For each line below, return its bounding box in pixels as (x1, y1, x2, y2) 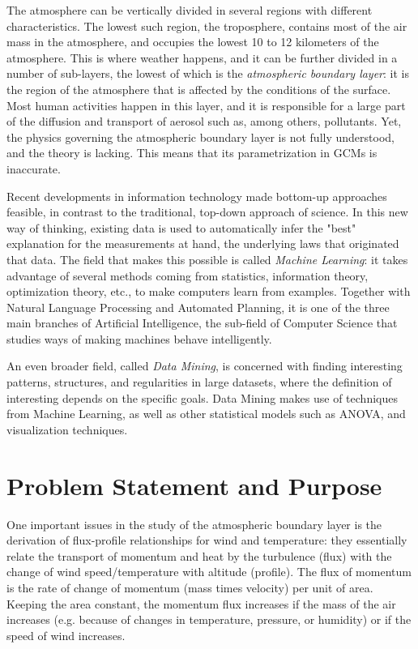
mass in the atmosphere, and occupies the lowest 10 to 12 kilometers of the (6, 33, 379, 50)
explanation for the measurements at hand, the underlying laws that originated (6, 235, 399, 252)
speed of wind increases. (6, 626, 126, 643)
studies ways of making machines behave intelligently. (6, 330, 272, 347)
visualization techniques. (6, 421, 128, 438)
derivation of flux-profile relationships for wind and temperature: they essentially (6, 532, 407, 549)
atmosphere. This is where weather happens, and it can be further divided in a (6, 49, 398, 66)
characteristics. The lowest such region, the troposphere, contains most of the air (6, 17, 407, 34)
